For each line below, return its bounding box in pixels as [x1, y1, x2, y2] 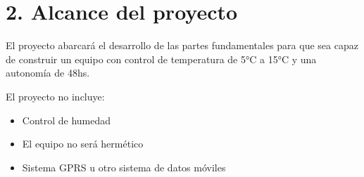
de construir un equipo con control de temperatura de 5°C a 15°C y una [6, 51, 317, 66]
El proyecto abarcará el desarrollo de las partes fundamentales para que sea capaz [6, 38, 358, 53]
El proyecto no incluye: [6, 88, 105, 103]
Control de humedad [22, 112, 111, 127]
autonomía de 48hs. [6, 65, 90, 80]
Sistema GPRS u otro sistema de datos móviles [22, 159, 226, 174]
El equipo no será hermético [22, 136, 144, 151]
